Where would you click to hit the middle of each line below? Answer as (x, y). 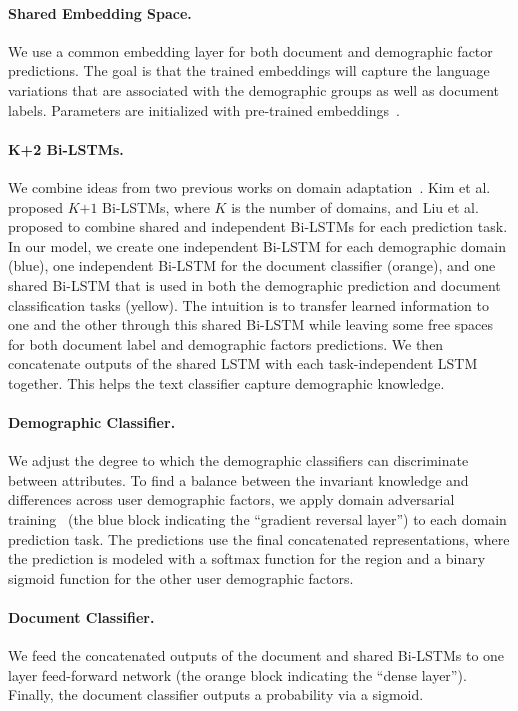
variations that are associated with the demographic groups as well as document (253, 89)
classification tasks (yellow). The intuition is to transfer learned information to (248, 304)
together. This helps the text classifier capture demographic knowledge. (226, 382)
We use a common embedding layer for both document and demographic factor (250, 50)
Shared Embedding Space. (100, 12)
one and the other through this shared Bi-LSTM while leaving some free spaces (251, 324)
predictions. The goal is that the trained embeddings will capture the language (249, 70)
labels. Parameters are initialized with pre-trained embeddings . (204, 109)
